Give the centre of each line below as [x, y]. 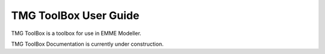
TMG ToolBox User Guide [75, 15]
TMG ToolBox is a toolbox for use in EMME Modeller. [76, 33]
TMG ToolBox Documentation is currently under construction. [87, 44]
